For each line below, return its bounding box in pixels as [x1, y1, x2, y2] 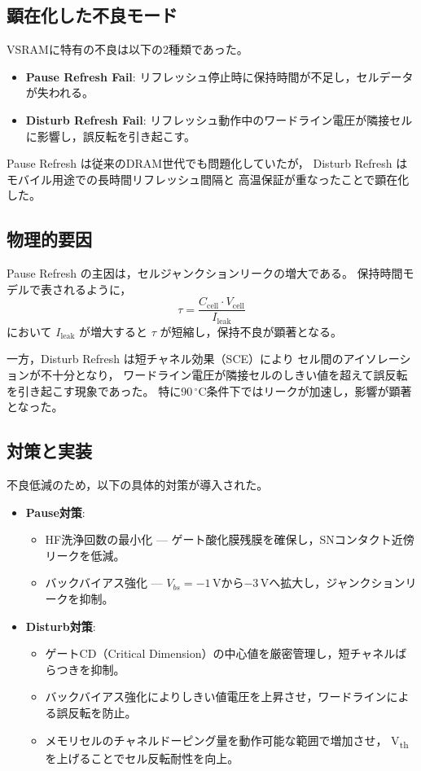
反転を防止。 [68, 703, 137, 721]
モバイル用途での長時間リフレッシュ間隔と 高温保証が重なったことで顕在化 [7, 170, 410, 187]
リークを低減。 [45, 546, 125, 563]
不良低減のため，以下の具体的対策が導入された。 [7, 476, 269, 493]
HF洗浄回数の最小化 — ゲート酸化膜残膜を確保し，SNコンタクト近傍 [45, 531, 414, 548]
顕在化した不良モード [7, 2, 178, 28]
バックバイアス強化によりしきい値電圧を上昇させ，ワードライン [45, 688, 387, 705]
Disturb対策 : [25, 617, 96, 634]
